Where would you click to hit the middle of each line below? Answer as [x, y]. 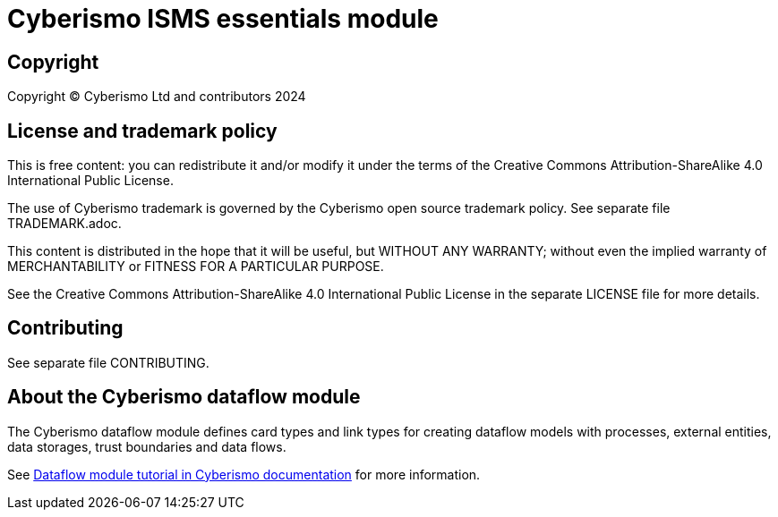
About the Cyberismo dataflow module [184, 397]
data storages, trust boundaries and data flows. [147, 446]
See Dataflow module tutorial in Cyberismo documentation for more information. [244, 474]
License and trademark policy [142, 131]
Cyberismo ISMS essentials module [223, 19]
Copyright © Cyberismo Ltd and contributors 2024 [157, 97]
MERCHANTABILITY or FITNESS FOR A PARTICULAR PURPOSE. [196, 267]
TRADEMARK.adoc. [64, 224]
